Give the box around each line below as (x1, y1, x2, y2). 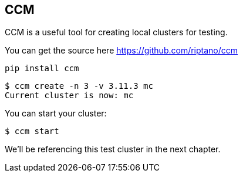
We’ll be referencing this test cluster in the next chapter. (5, 144, 221, 155)
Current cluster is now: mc (5, 91, 134, 101)
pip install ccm (5, 64, 79, 74)
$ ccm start (5, 126, 59, 136)
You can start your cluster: (5, 108, 107, 119)
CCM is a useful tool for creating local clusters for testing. (5, 27, 228, 38)
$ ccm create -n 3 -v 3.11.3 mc (5, 81, 153, 91)
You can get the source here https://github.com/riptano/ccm (5, 45, 238, 56)
